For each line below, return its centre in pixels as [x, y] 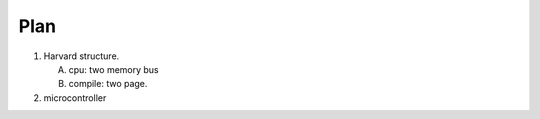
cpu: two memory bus [113, 69]
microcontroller [75, 97]
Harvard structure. [81, 56]
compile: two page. [108, 84]
